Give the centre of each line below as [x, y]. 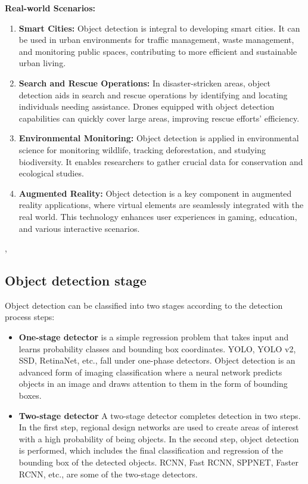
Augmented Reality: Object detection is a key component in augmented [155, 193]
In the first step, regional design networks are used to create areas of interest [159, 427]
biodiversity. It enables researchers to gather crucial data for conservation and [161, 161]
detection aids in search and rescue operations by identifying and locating [153, 94]
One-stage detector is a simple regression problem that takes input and [154, 337]
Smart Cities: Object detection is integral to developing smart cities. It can [159, 28]
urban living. [42, 63]
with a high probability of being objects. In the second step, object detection [159, 438]
